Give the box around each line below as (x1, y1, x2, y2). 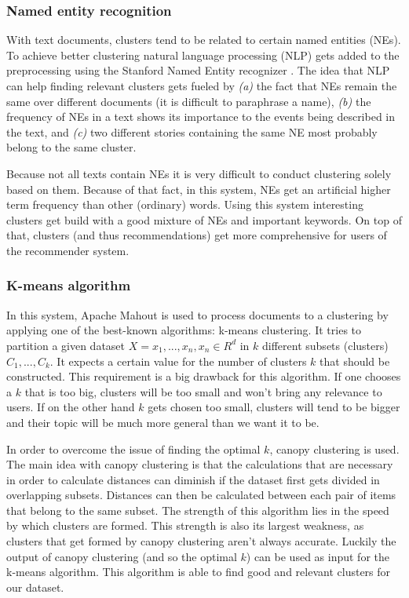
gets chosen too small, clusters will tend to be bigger (148, 399, 400, 415)
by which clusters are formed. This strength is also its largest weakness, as (6, 517, 364, 534)
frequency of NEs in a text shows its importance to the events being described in (6, 108, 396, 125)
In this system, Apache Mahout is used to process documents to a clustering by (6, 306, 389, 323)
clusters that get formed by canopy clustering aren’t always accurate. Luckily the (6, 533, 396, 549)
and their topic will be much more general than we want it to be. (6, 414, 320, 430)
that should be (320, 352, 390, 369)
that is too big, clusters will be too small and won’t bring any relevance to (24, 383, 382, 399)
